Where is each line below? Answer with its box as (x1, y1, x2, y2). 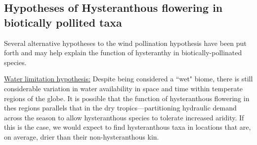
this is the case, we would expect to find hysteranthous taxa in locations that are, (4, 122, 251, 132)
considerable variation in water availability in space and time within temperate (4, 83, 243, 93)
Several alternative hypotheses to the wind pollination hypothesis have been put (4, 37, 247, 48)
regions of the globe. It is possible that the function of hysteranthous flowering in (4, 93, 250, 103)
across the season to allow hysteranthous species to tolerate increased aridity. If (4, 112, 244, 122)
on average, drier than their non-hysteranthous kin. (4, 131, 159, 142)
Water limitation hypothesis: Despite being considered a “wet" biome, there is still (4, 73, 253, 84)
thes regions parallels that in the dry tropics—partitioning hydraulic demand (4, 103, 237, 113)
